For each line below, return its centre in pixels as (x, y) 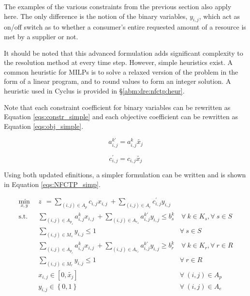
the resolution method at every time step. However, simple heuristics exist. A (118, 62)
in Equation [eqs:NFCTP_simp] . (52, 184)
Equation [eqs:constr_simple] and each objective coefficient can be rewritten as (121, 117)
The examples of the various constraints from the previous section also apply (118, 6)
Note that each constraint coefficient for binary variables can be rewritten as (117, 107)
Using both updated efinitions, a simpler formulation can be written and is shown (125, 175)
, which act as (220, 16)
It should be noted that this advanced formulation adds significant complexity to (124, 53)
